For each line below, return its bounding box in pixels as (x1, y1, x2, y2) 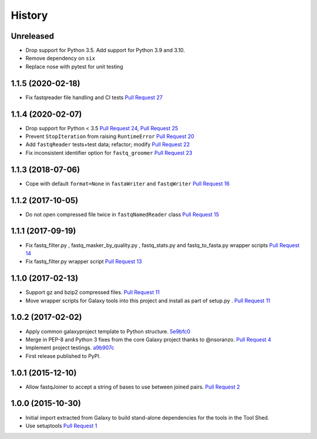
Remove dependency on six (25, 55, 96, 62)
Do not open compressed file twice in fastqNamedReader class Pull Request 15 (25, 211, 220, 218)
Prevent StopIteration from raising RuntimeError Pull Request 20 (25, 133, 195, 140)
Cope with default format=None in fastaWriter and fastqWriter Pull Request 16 (25, 180, 230, 187)
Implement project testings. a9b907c (25, 344, 114, 352)
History (11, 9, 48, 22)
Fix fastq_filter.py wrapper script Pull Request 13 (25, 258, 142, 265)
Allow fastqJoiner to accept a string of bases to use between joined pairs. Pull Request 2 (25, 383, 240, 390)
